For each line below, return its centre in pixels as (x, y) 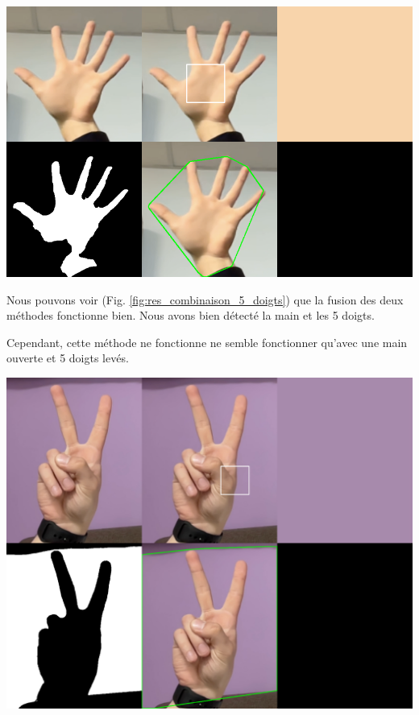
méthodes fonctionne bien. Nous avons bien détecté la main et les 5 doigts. (191, 315)
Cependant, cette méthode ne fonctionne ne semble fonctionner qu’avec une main (207, 342)
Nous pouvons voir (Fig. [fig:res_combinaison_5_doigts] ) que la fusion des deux (205, 299)
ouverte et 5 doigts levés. (68, 358)
